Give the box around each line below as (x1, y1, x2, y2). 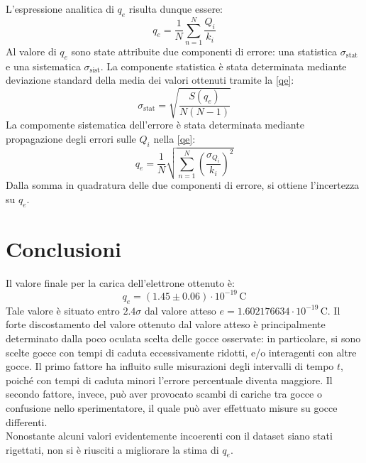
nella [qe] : (153, 131, 196, 146)
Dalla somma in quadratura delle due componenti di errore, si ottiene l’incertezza (6, 178, 360, 192)
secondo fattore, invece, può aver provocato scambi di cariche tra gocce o (6, 386, 322, 401)
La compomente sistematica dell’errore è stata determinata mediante (6, 117, 304, 132)
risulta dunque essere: (128, 1, 223, 16)
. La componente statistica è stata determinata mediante (100, 58, 347, 73)
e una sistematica (6, 58, 81, 73)
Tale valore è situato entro (6, 303, 120, 317)
